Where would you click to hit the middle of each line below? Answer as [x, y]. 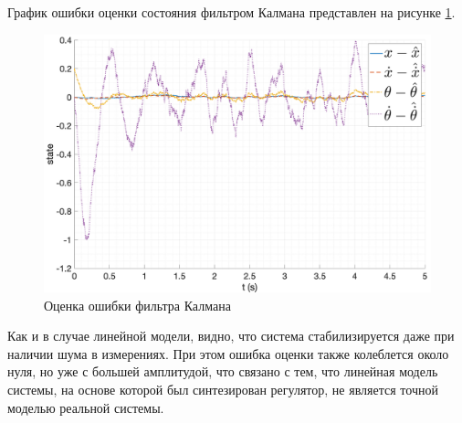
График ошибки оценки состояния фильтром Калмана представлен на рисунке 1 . [231, 12]
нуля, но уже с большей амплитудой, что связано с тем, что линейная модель [223, 371]
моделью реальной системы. [86, 407]
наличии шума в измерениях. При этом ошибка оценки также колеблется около [228, 353]
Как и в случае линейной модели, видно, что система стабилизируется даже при [231, 336]
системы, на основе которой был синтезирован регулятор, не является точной [223, 389]
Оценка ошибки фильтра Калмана [137, 305]
